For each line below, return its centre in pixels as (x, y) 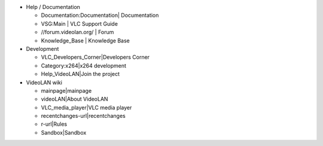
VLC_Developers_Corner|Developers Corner (95, 57)
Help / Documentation (53, 7)
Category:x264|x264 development (84, 65)
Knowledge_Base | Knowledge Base (85, 40)
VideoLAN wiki (44, 82)
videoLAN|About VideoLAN (74, 99)
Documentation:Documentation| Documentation (100, 16)
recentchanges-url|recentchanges (83, 116)
